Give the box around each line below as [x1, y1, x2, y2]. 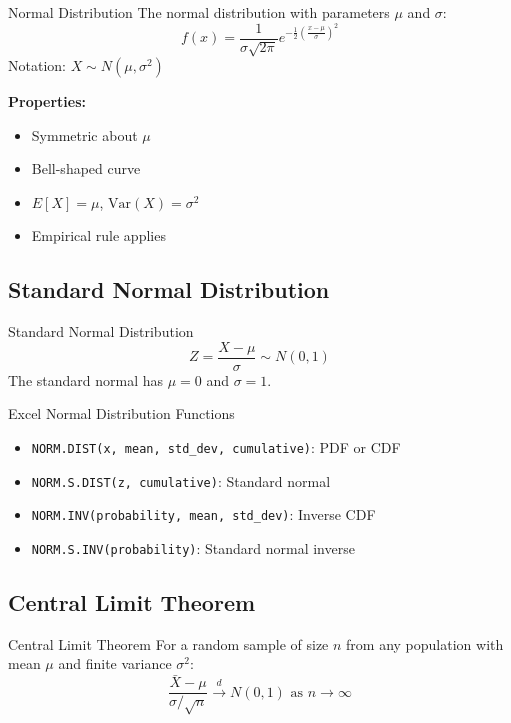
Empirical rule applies [31, 225, 166, 246]
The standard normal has [8, 369, 164, 390]
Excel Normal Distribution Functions [8, 403, 235, 424]
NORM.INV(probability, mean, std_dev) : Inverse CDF [31, 504, 376, 525]
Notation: [8, 55, 66, 76]
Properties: [8, 91, 87, 112]
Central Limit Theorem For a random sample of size [8, 633, 329, 654]
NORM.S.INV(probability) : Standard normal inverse [31, 538, 355, 559]
